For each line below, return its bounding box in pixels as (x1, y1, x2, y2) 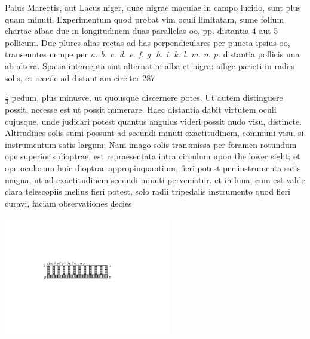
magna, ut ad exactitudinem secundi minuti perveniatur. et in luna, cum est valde (5, 173, 305, 186)
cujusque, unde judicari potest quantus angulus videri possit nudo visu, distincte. (5, 115, 302, 127)
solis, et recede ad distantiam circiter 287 (5, 71, 155, 84)
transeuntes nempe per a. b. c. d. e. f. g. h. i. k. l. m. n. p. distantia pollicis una (5, 48, 300, 60)
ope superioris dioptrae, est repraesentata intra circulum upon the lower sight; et (5, 150, 300, 162)
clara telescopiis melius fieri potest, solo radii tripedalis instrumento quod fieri (5, 185, 290, 198)
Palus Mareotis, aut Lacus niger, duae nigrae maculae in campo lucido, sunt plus (5, 1, 301, 13)
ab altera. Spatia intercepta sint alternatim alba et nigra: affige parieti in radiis (5, 59, 294, 72)
